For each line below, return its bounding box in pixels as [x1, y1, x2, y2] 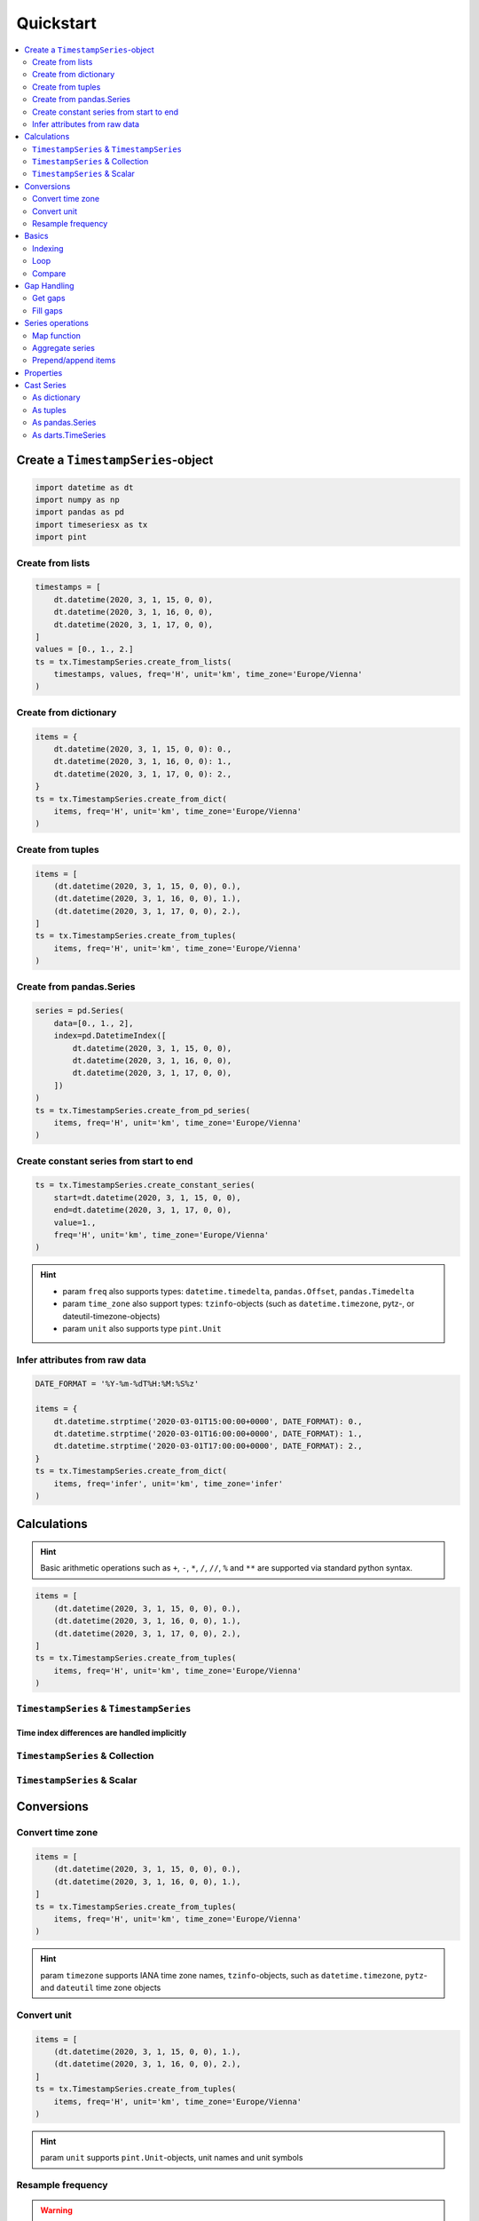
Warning [40, 2205, 73, 2216]
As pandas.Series [32, 418, 97, 428]
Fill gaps [32, 305, 63, 315]
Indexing [32, 243, 64, 253]
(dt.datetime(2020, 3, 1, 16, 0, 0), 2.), [53, 2059, 241, 2069]
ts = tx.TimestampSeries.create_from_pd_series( [35, 1105, 251, 1115]
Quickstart [16, 13, 98, 33]
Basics [24, 231, 49, 242]
